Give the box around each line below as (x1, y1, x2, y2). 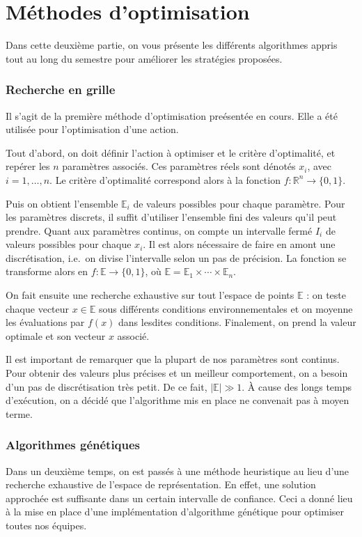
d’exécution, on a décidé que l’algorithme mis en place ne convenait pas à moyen (6, 393, 349, 407)
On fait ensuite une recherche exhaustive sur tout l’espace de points (6, 288, 294, 302)
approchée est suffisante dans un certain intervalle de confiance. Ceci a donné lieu (6, 490, 353, 505)
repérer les (6, 159, 50, 173)
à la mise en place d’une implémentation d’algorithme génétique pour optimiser (6, 504, 344, 519)
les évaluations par (6, 315, 85, 329)
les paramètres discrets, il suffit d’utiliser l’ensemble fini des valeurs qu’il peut (6, 210, 337, 224)
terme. (6, 406, 33, 421)
